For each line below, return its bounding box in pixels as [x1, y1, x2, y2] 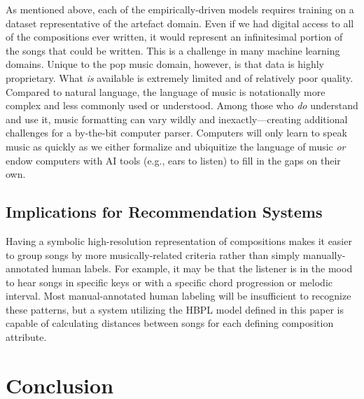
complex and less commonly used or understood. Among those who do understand [6, 98, 358, 113]
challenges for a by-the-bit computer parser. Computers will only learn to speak [6, 125, 347, 140]
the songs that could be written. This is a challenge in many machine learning [6, 43, 340, 57]
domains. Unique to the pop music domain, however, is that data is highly [6, 57, 324, 71]
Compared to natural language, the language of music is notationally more [6, 84, 325, 99]
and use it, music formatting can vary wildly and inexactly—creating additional [6, 111, 348, 126]
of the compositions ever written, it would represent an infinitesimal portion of [6, 29, 343, 44]
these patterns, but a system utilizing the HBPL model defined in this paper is [6, 302, 344, 316]
